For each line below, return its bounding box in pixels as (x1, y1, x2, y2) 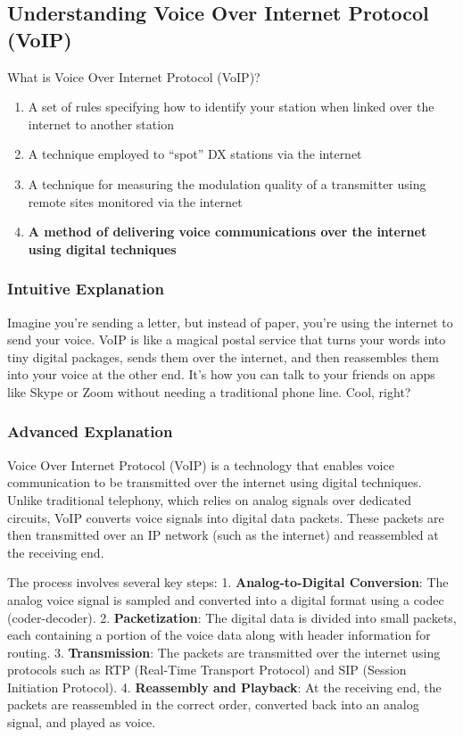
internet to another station (28, 114, 174, 133)
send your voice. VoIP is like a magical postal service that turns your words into (7, 330, 446, 349)
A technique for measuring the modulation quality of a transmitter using (28, 174, 426, 193)
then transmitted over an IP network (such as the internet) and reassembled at (7, 526, 439, 544)
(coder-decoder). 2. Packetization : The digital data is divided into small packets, (7, 608, 457, 626)
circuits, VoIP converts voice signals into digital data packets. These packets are (7, 508, 444, 526)
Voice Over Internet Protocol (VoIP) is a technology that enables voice (7, 455, 394, 474)
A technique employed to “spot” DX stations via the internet (28, 145, 362, 163)
